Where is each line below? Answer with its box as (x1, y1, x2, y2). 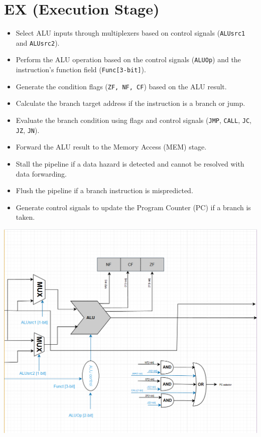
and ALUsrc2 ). (16, 37, 60, 48)
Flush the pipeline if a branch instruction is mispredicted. (16, 185, 193, 196)
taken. (16, 212, 35, 222)
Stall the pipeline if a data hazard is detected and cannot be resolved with (16, 158, 244, 169)
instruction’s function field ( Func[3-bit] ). (16, 64, 146, 75)
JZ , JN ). (16, 124, 40, 135)
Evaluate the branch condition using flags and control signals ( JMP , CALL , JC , (16, 115, 251, 125)
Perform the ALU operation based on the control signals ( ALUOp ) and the (16, 54, 241, 65)
